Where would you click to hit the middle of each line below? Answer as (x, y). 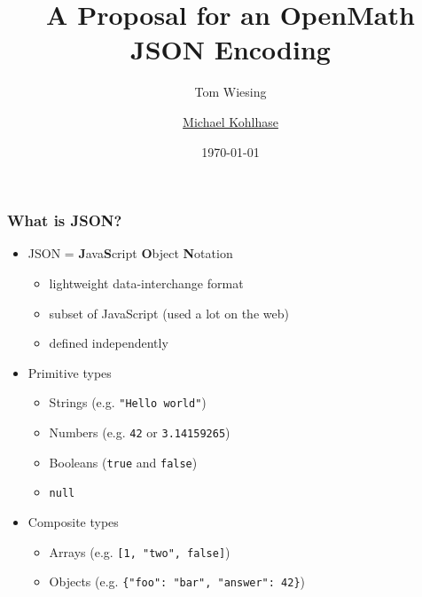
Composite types (73, 521)
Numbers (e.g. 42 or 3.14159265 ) (140, 432)
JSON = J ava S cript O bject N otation (130, 253)
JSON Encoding (231, 49)
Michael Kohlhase (231, 121)
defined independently (109, 343)
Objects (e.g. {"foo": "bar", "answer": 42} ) (177, 581)
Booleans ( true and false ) (123, 462)
